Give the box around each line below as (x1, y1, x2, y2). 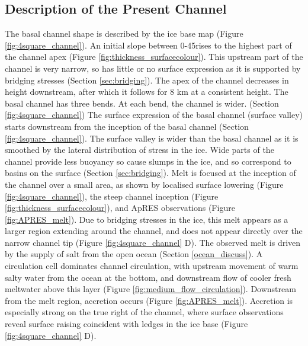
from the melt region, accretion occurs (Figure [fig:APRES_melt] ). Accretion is (5, 294, 293, 306)
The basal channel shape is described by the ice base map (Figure (5, 27, 243, 40)
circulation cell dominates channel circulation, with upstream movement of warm (5, 259, 299, 272)
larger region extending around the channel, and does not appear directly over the (5, 225, 303, 237)
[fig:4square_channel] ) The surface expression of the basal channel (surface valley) (5, 108, 303, 121)
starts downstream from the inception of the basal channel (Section (5, 120, 249, 132)
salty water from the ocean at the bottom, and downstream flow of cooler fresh (5, 271, 291, 283)
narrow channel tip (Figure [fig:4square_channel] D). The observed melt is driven (5, 236, 301, 248)
